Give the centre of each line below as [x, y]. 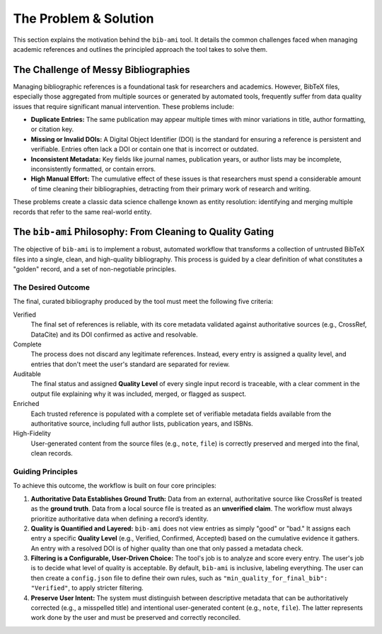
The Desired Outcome [52, 287]
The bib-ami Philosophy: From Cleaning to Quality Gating [144, 232]
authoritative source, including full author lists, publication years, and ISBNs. [142, 424]
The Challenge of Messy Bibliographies [102, 70]
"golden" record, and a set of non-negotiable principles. [95, 269]
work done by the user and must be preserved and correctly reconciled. [135, 618]
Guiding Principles [45, 471]
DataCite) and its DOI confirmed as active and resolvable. [114, 334]
